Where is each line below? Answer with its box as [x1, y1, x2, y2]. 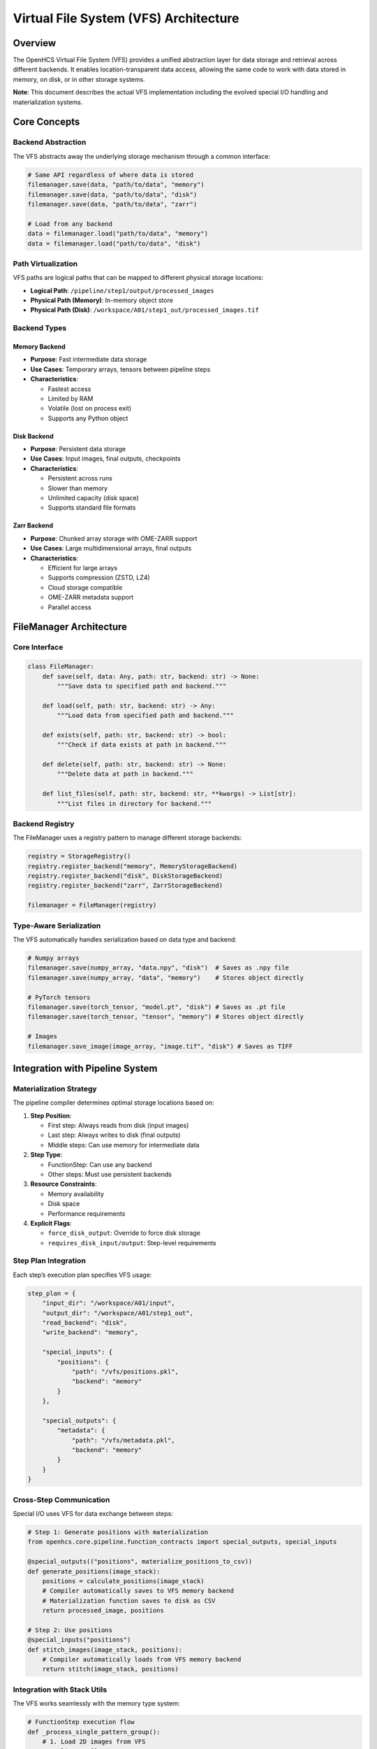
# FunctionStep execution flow [27, 1718, 135, 1726]
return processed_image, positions [42, 1606, 164, 1615]
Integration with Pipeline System [13, 1062, 158, 1074]
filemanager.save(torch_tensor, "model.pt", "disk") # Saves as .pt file [27, 1003, 286, 1011]
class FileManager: [27, 663, 94, 671]
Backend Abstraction [13, 137, 87, 147]
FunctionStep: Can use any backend [47, 1160, 152, 1168]
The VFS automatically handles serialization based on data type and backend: [13, 935, 237, 944]
